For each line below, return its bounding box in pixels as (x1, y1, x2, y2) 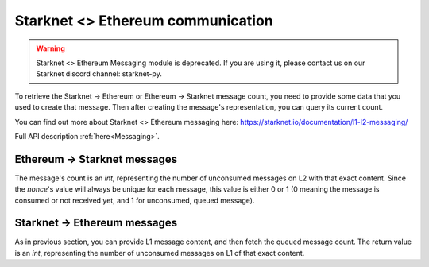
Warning (36, 44, 65, 53)
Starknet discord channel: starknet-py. (36, 69, 162, 79)
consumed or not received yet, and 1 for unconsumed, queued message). (14, 195, 255, 205)
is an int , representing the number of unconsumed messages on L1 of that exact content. (14, 248, 305, 257)
